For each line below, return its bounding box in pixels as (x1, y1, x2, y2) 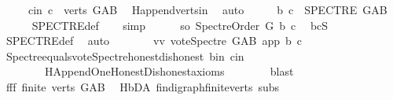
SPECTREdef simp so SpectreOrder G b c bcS (31, 17, 329, 33)
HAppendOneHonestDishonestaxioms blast (44, 63, 294, 80)
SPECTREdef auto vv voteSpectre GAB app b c (6, 32, 303, 49)
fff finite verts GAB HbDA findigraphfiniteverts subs (6, 78, 280, 94)
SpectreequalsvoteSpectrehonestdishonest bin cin (6, 47, 244, 64)
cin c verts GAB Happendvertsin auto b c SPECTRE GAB (28, 2, 387, 17)
